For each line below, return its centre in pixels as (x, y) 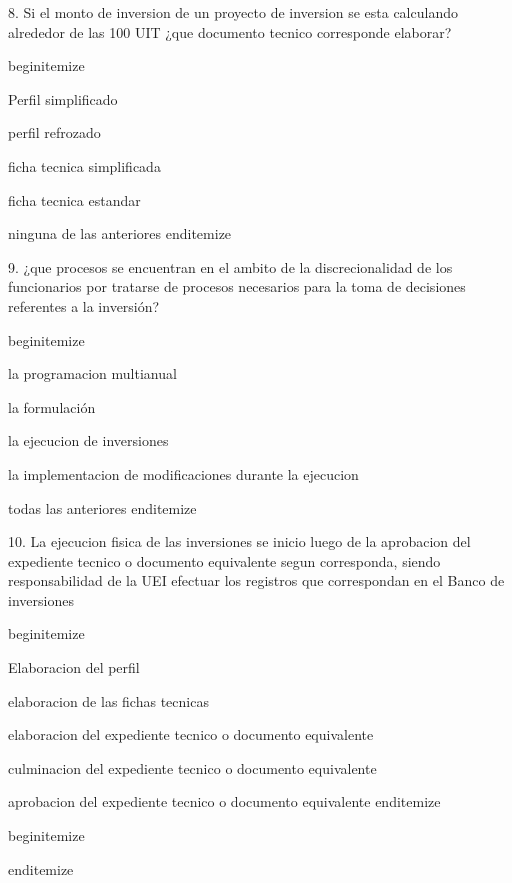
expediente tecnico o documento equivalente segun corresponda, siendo (224, 560)
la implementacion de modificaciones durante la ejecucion (183, 473)
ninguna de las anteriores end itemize (120, 233)
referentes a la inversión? (84, 305)
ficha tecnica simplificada (84, 165)
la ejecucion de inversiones (88, 440)
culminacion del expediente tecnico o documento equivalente (192, 767)
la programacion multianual (92, 373)
